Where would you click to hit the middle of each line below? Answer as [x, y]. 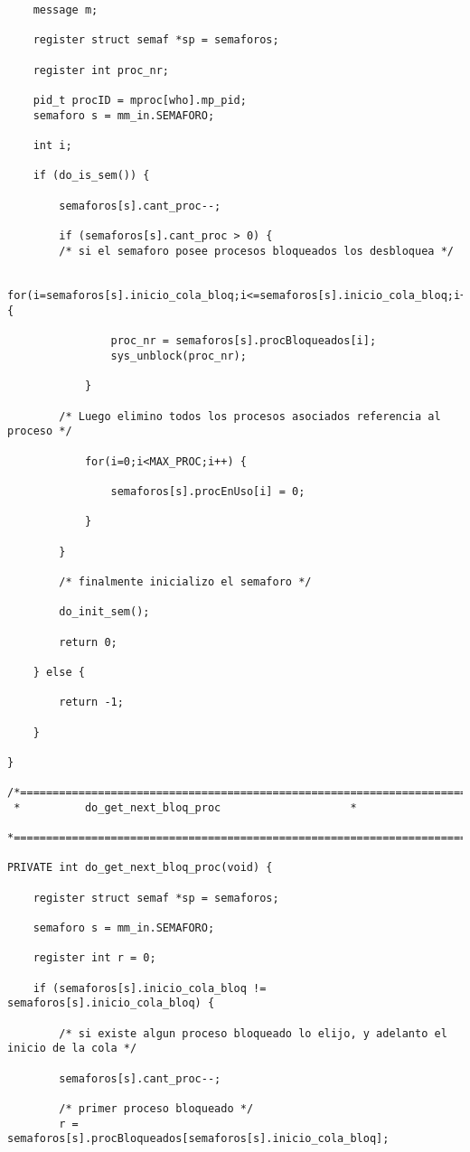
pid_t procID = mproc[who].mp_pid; [140, 100]
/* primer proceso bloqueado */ [156, 1108]
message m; [66, 10]
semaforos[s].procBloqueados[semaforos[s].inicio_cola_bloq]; [198, 1139]
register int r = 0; [94, 958]
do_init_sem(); [104, 612]
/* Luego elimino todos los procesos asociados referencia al [250, 416]
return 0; [88, 642]
